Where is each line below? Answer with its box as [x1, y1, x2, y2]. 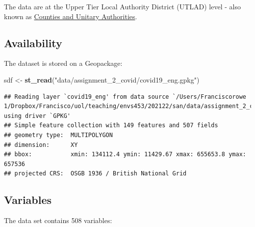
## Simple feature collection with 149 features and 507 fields [4, 122, 218, 129]
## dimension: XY [4, 141, 78, 148]
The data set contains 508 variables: [4, 215, 112, 226]
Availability [4, 35, 62, 50]
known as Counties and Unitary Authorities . [4, 11, 137, 21]
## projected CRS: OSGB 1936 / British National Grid [4, 170, 187, 177]
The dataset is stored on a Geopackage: [4, 58, 123, 68]
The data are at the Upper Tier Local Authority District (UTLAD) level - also [4, 1, 241, 11]
